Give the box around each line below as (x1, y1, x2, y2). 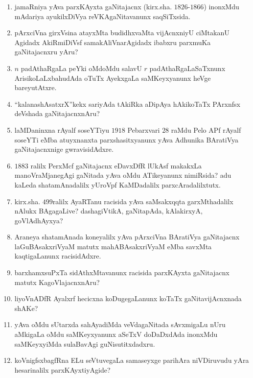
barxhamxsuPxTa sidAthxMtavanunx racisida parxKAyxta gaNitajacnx (14, 267, 230, 278)
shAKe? (14, 303, 38, 313)
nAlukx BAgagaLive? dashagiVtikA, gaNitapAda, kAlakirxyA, (14, 206, 203, 216)
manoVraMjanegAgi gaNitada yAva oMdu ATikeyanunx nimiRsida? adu (14, 170, 231, 180)
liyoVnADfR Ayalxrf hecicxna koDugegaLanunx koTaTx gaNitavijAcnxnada (14, 293, 242, 304)
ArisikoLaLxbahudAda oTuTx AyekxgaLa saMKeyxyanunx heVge (14, 72, 211, 83)
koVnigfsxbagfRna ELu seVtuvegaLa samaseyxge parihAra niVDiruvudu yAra (14, 355, 249, 365)
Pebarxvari (127, 124, 160, 135)
